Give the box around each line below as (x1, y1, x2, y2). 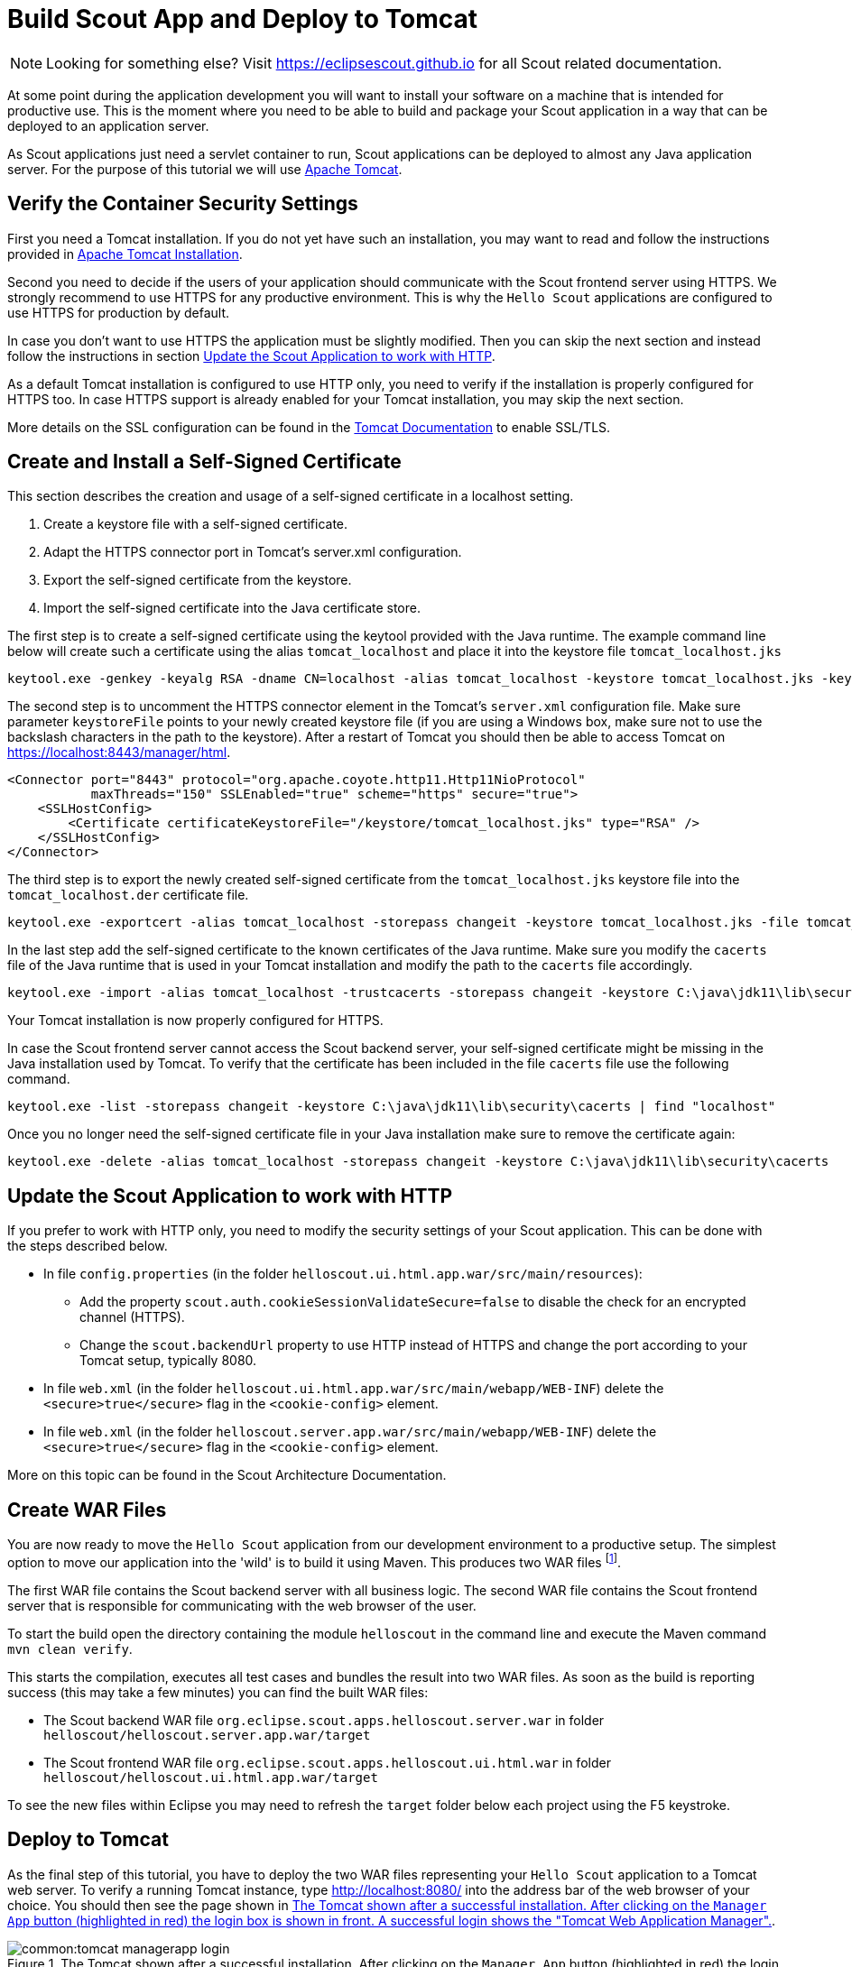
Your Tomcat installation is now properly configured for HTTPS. (7, 1012, 384, 1029)
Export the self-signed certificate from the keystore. (43, 572, 352, 588)
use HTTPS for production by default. (7, 304, 230, 320)
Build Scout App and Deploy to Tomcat (7, 4, 478, 34)
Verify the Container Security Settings (7, 192, 358, 216)
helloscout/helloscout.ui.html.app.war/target (43, 1769, 378, 1785)
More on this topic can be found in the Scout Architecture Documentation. (7, 1467, 447, 1483)
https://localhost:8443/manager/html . (7, 744, 231, 761)
